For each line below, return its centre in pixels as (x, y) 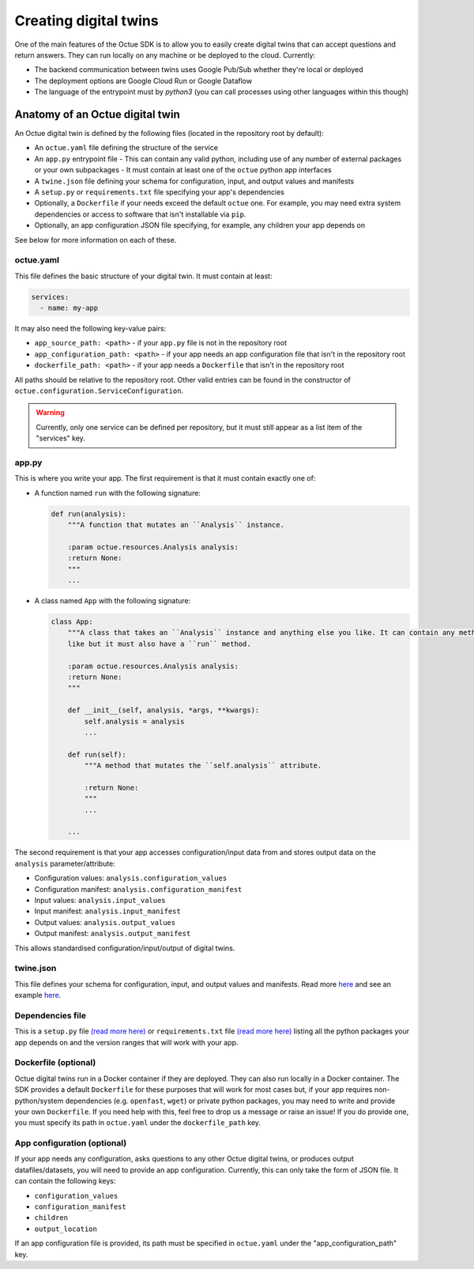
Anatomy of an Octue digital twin (98, 114)
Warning (50, 413)
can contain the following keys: (65, 1181)
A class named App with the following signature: (113, 601)
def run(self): (97, 754)
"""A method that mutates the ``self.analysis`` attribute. (203, 766)
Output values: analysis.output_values (105, 922)
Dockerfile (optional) (55, 1063)
